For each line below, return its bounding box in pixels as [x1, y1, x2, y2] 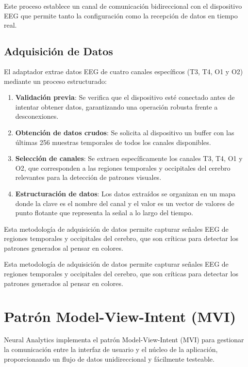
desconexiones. [15, 111, 59, 121]
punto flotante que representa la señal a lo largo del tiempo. [15, 207, 194, 218]
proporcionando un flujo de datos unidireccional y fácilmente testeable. [4, 353, 215, 364]
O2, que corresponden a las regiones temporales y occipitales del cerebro [15, 162, 231, 173]
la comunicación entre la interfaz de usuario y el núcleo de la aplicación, [4, 344, 218, 354]
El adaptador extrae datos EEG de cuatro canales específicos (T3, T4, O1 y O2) [4, 66, 243, 76]
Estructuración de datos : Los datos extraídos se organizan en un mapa [15, 188, 236, 198]
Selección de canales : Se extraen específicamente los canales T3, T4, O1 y [15, 153, 243, 163]
